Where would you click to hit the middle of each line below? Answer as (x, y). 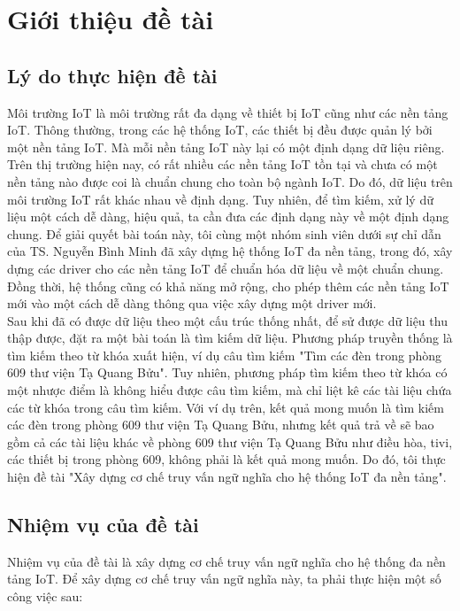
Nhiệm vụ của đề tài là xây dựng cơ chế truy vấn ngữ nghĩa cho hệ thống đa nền (226, 561)
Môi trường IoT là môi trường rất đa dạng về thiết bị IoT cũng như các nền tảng (228, 112)
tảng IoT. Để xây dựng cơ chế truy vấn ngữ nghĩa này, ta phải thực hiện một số (224, 579)
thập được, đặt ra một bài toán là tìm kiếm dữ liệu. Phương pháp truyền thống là (230, 338)
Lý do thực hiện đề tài (112, 75)
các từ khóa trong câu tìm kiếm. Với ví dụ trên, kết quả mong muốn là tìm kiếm (226, 407)
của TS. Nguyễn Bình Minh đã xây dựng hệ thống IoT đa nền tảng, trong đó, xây (230, 251)
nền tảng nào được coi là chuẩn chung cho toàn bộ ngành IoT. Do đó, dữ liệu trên (230, 181)
